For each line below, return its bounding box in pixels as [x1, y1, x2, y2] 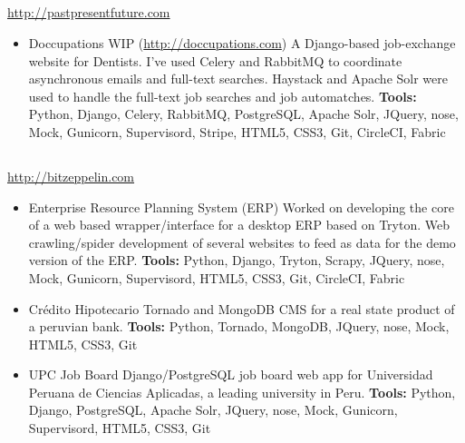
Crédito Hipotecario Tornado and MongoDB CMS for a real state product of [28, 299, 455, 318]
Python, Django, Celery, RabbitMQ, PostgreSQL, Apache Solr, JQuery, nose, [28, 104, 459, 123]
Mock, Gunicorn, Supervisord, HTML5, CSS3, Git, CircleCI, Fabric [28, 268, 405, 287]
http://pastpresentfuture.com [7, 3, 170, 22]
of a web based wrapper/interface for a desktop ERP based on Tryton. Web [28, 215, 450, 234]
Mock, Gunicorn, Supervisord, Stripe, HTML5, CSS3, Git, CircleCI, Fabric [28, 122, 446, 141]
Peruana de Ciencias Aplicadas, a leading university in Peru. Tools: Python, [28, 382, 456, 401]
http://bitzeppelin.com [7, 166, 135, 185]
